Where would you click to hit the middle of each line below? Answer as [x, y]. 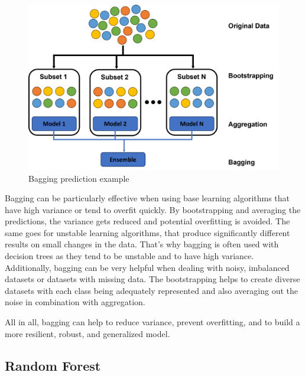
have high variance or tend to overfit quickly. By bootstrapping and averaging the [153, 209]
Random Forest [53, 365]
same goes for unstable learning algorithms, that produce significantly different [147, 232]
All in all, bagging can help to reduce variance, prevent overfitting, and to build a [152, 322]
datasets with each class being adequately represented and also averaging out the [151, 290]
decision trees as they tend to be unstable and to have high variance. [129, 256]
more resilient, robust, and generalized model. [87, 333]
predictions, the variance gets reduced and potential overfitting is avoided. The [147, 221]
